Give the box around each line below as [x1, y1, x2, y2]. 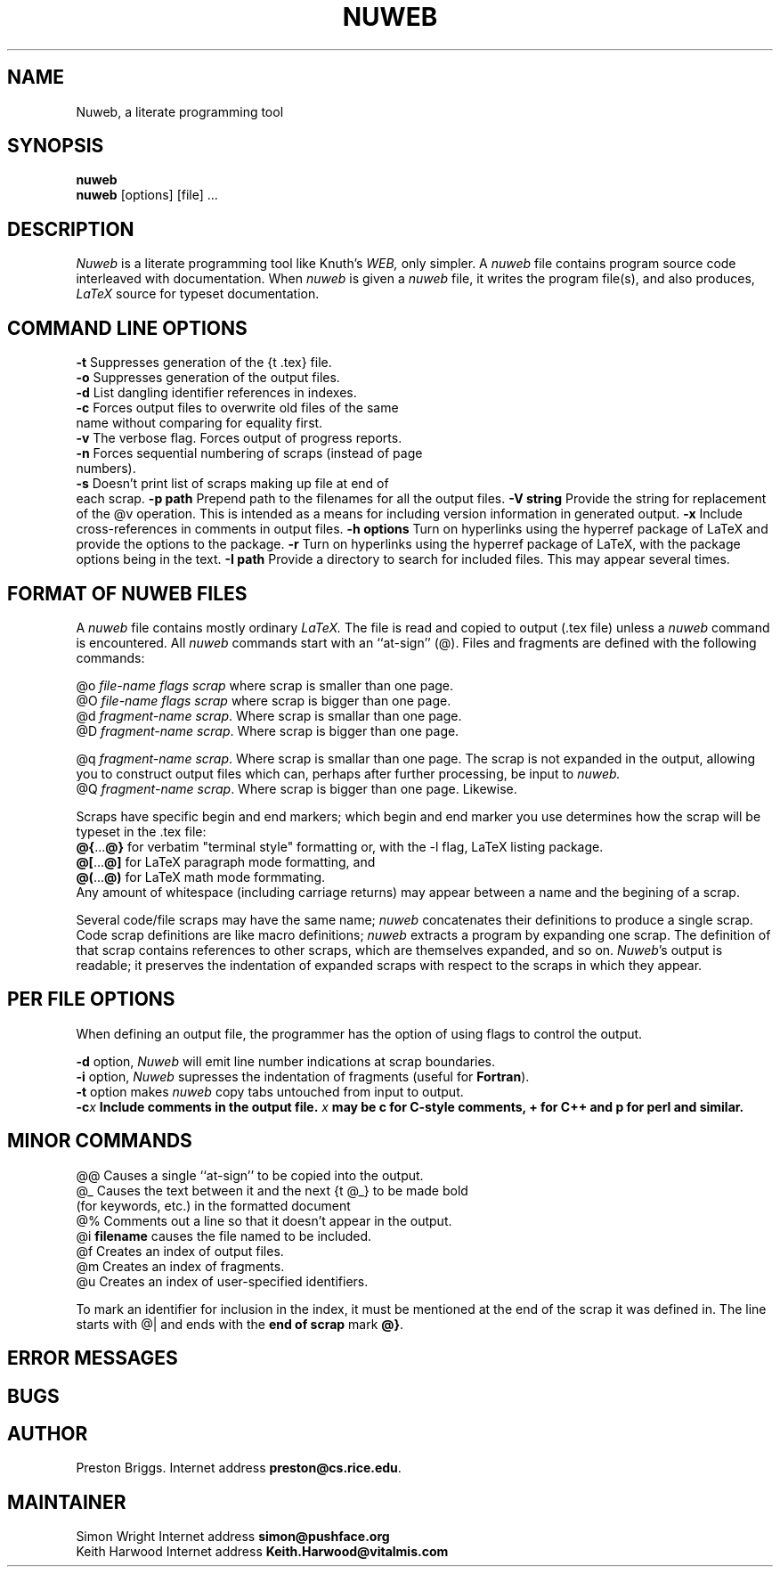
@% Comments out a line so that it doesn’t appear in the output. [76, 1212, 452, 1228]
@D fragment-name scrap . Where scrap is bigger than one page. [76, 722, 459, 738]
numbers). [76, 461, 136, 477]
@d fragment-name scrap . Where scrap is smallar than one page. [76, 707, 462, 723]
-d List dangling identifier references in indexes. [76, 385, 357, 401]
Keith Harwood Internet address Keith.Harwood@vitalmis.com [76, 1544, 449, 1560]
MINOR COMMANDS [7, 1130, 192, 1153]
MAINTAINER [7, 1490, 126, 1513]
